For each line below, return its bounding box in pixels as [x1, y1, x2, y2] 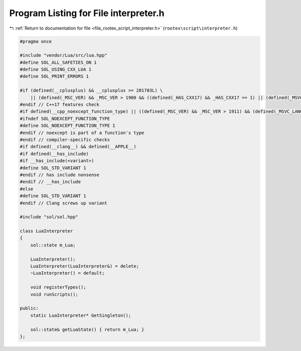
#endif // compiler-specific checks [20, 137, 110, 143]
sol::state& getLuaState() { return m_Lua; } [30, 326, 144, 332]
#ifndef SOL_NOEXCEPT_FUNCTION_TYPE [20, 115, 110, 122]
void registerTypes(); [30, 284, 86, 290]
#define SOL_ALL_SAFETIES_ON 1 [20, 59, 97, 65]
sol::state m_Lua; [30, 242, 76, 248]
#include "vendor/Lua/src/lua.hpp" [20, 53, 107, 58]
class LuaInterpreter [20, 228, 73, 234]
